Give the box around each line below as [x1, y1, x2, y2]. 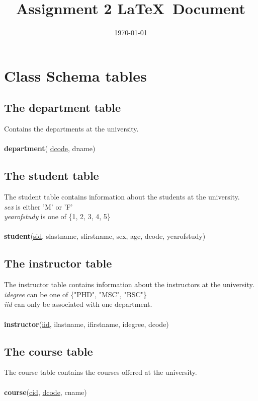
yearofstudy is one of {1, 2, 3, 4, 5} [4, 211, 111, 222]
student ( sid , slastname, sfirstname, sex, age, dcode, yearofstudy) [4, 231, 206, 241]
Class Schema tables [4, 65, 147, 86]
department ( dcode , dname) [4, 143, 96, 154]
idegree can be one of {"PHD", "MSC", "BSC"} [4, 289, 147, 299]
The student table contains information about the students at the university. [4, 191, 240, 202]
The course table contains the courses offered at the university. [4, 367, 197, 377]
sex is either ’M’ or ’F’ [4, 201, 73, 212]
